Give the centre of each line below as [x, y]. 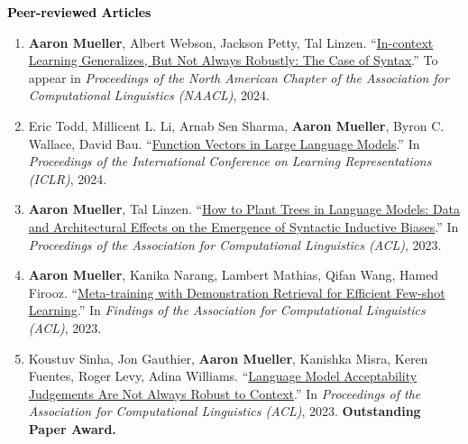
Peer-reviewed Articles [79, 12]
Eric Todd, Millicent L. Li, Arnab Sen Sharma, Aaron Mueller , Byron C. [236, 125]
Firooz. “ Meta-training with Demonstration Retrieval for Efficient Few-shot [237, 292]
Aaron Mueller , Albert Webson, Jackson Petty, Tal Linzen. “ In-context [231, 42]
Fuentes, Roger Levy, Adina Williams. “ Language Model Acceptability [223, 376]
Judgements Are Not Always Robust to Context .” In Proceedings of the [225, 393]
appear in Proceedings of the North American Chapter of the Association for [239, 77]
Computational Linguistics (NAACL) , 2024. [149, 95]
